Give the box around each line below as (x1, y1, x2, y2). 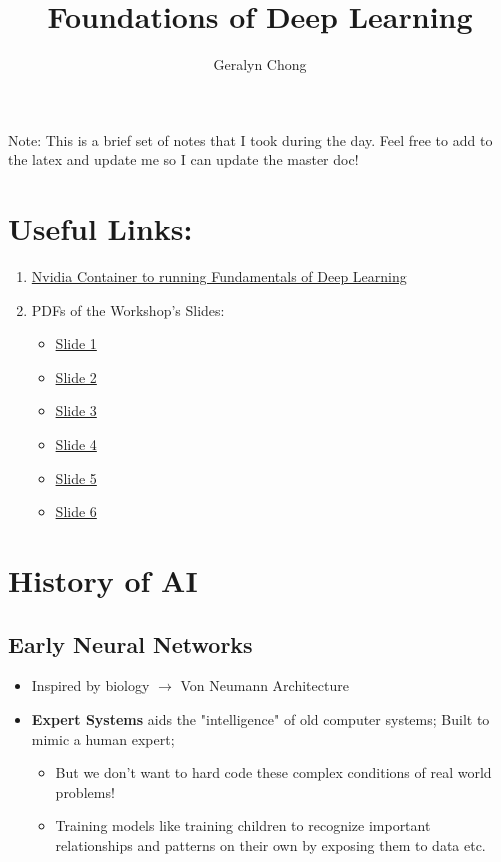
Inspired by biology (31, 675, 150, 696)
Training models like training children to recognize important (55, 815, 431, 836)
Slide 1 (55, 333, 97, 354)
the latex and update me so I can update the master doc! (8, 149, 359, 170)
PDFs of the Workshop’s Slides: (31, 299, 225, 320)
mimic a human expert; (31, 728, 175, 749)
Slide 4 (55, 434, 97, 454)
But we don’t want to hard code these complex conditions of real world (55, 762, 492, 783)
